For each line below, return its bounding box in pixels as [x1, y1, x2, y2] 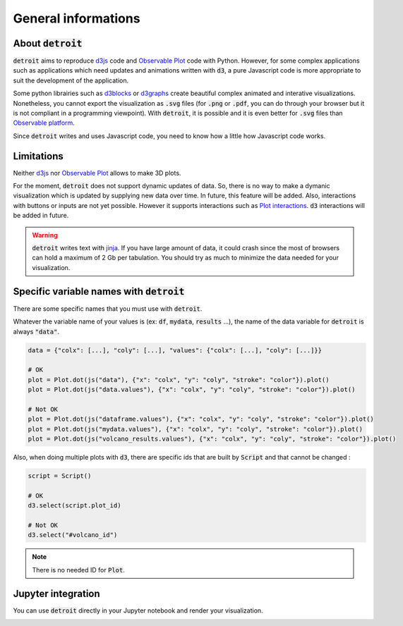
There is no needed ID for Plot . [32, 565, 125, 574]
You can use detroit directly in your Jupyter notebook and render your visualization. [13, 606, 264, 615]
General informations [13, 11, 140, 26]
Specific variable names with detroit [13, 286, 185, 297]
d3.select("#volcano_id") [28, 531, 118, 539]
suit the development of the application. [13, 76, 129, 85]
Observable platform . [13, 118, 76, 127]
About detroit [13, 37, 83, 49]
